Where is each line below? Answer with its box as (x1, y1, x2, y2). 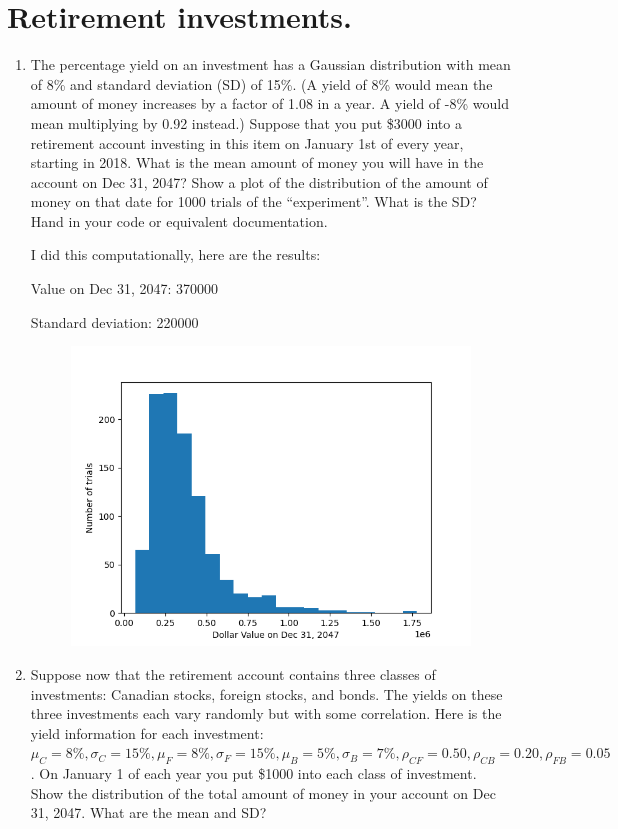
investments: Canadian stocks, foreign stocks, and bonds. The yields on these (30, 683, 503, 704)
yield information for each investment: (30, 722, 264, 743)
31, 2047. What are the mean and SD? (30, 802, 267, 823)
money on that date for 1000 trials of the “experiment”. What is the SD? (30, 191, 477, 212)
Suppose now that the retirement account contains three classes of (30, 663, 436, 684)
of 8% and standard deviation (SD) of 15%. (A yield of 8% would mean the (30, 73, 493, 94)
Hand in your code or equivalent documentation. (30, 210, 328, 231)
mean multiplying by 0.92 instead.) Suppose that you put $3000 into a (30, 112, 462, 133)
